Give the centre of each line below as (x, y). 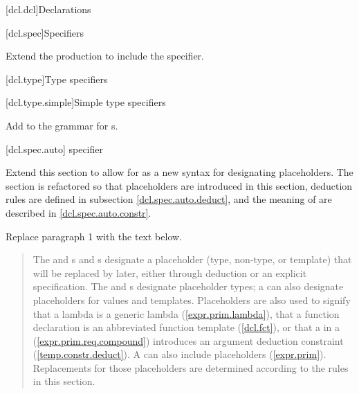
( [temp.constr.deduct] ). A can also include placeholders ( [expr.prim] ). (179, 354)
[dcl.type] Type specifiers (57, 79)
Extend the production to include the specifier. (105, 56)
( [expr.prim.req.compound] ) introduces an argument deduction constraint (188, 340)
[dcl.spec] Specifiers (45, 32)
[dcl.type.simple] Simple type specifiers (86, 102)
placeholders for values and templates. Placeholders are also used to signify (192, 299)
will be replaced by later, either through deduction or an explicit (170, 272)
